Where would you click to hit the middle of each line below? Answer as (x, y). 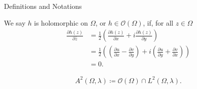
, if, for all (158, 22)
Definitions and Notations (43, 6)
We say (15, 22)
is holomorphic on (61, 22)
